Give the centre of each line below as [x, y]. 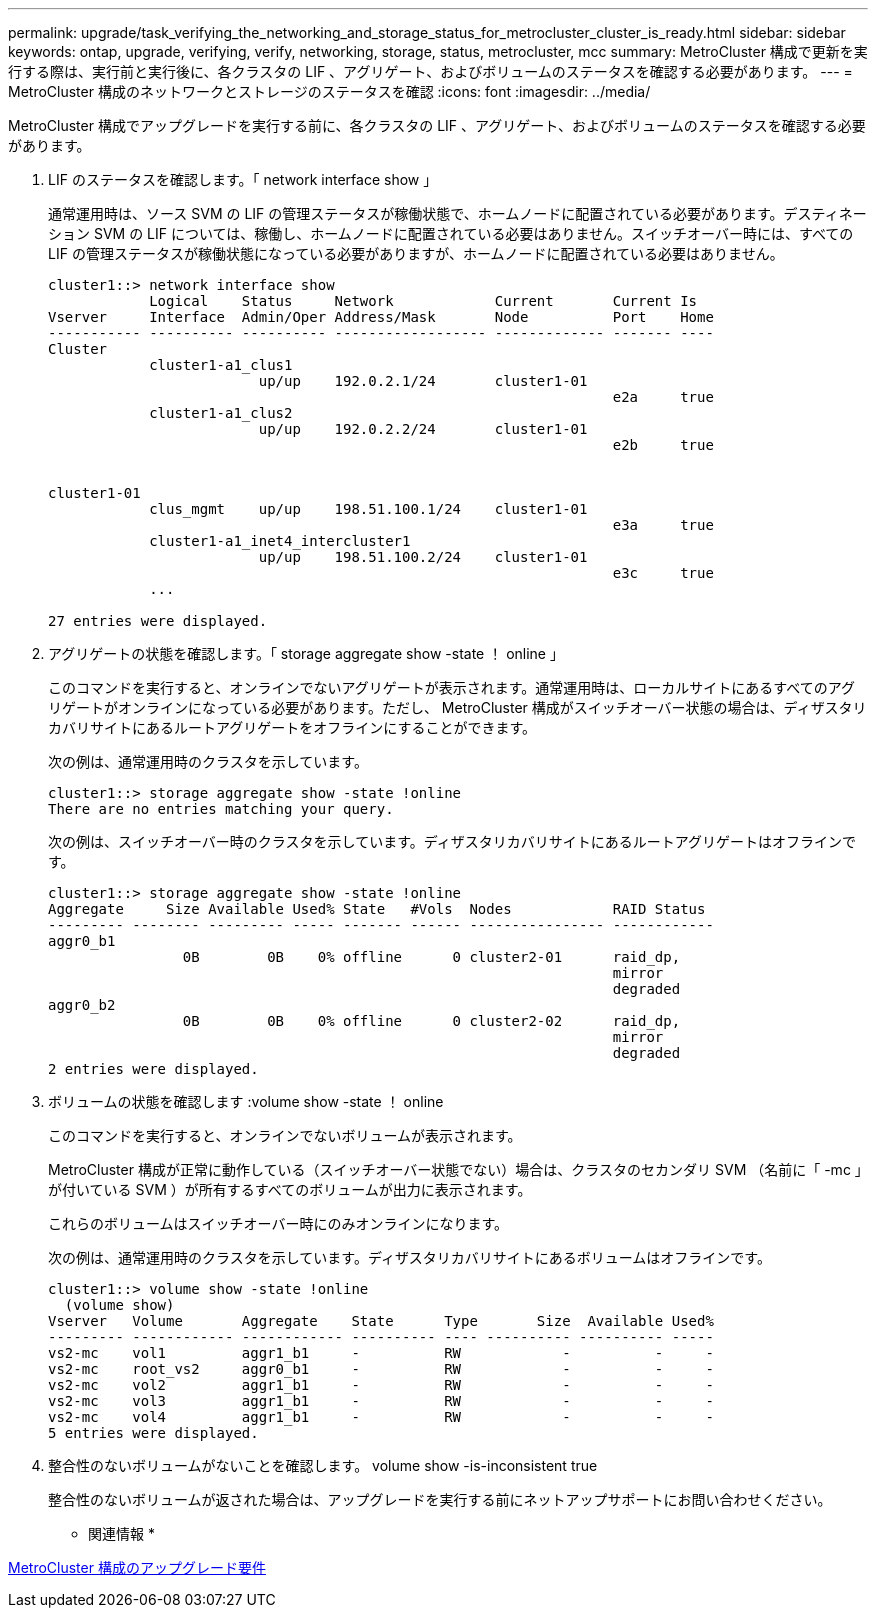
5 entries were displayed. [153, 1433]
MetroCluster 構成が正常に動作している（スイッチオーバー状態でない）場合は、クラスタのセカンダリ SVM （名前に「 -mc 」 [455, 1169]
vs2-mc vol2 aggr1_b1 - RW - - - [381, 1385]
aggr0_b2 [82, 1005]
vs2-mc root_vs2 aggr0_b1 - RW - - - [381, 1369]
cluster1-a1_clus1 [221, 365]
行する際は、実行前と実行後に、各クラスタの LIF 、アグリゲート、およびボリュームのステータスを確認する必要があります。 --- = [430, 71]
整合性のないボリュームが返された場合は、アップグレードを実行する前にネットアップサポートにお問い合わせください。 [440, 1499]
